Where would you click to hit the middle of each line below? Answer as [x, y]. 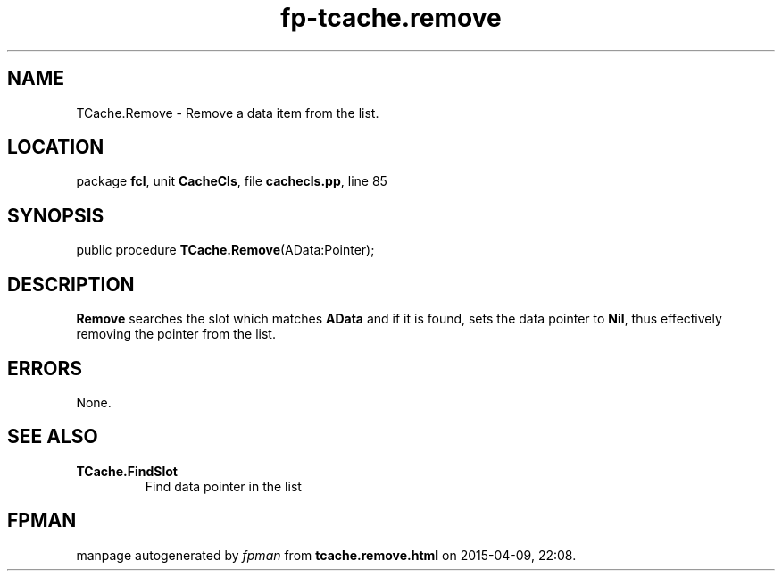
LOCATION [56, 147]
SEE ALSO [53, 437]
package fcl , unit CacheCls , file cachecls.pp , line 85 [232, 181]
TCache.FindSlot [127, 471]
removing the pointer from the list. [176, 334]
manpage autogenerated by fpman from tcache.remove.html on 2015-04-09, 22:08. [326, 555]
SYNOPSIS [56, 215]
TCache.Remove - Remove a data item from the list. [228, 113]
